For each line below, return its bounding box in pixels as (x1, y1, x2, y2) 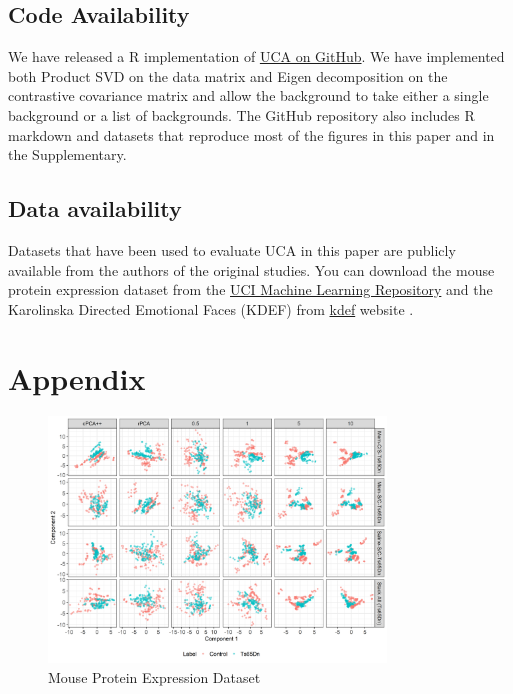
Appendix (8, 357, 146, 398)
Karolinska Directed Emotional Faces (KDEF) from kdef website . (8, 298, 414, 319)
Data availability (8, 193, 182, 224)
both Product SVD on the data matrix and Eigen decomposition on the (8, 65, 448, 86)
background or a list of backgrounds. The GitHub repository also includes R (8, 104, 475, 125)
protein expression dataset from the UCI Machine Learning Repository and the (8, 279, 493, 300)
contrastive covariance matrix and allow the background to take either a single (8, 85, 489, 106)
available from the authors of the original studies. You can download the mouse (8, 259, 495, 280)
